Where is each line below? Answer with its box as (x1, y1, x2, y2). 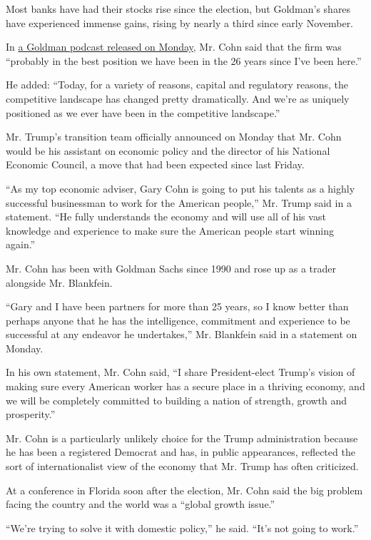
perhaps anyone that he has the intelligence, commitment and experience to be (6, 312, 350, 327)
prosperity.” (6, 407, 56, 422)
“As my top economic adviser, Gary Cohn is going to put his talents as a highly (6, 180, 355, 195)
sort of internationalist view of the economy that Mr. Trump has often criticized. (6, 459, 359, 474)
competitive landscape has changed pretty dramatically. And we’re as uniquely (6, 91, 350, 106)
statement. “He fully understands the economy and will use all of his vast (6, 209, 326, 224)
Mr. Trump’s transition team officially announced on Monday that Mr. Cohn (6, 129, 342, 144)
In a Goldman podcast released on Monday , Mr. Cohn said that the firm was (6, 39, 342, 54)
